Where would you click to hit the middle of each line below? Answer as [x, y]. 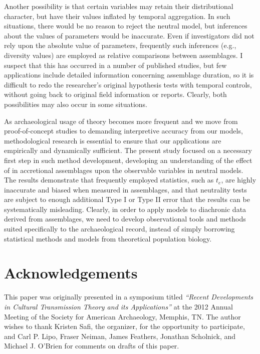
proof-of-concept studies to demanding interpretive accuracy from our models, [123, 131]
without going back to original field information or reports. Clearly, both [115, 94]
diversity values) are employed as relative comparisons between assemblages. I [123, 55]
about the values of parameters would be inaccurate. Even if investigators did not [129, 35]
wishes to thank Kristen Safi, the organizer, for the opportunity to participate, [124, 326]
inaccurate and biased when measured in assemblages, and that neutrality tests [125, 189]
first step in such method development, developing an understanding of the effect [128, 160]
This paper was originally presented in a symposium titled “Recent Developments [129, 297]
